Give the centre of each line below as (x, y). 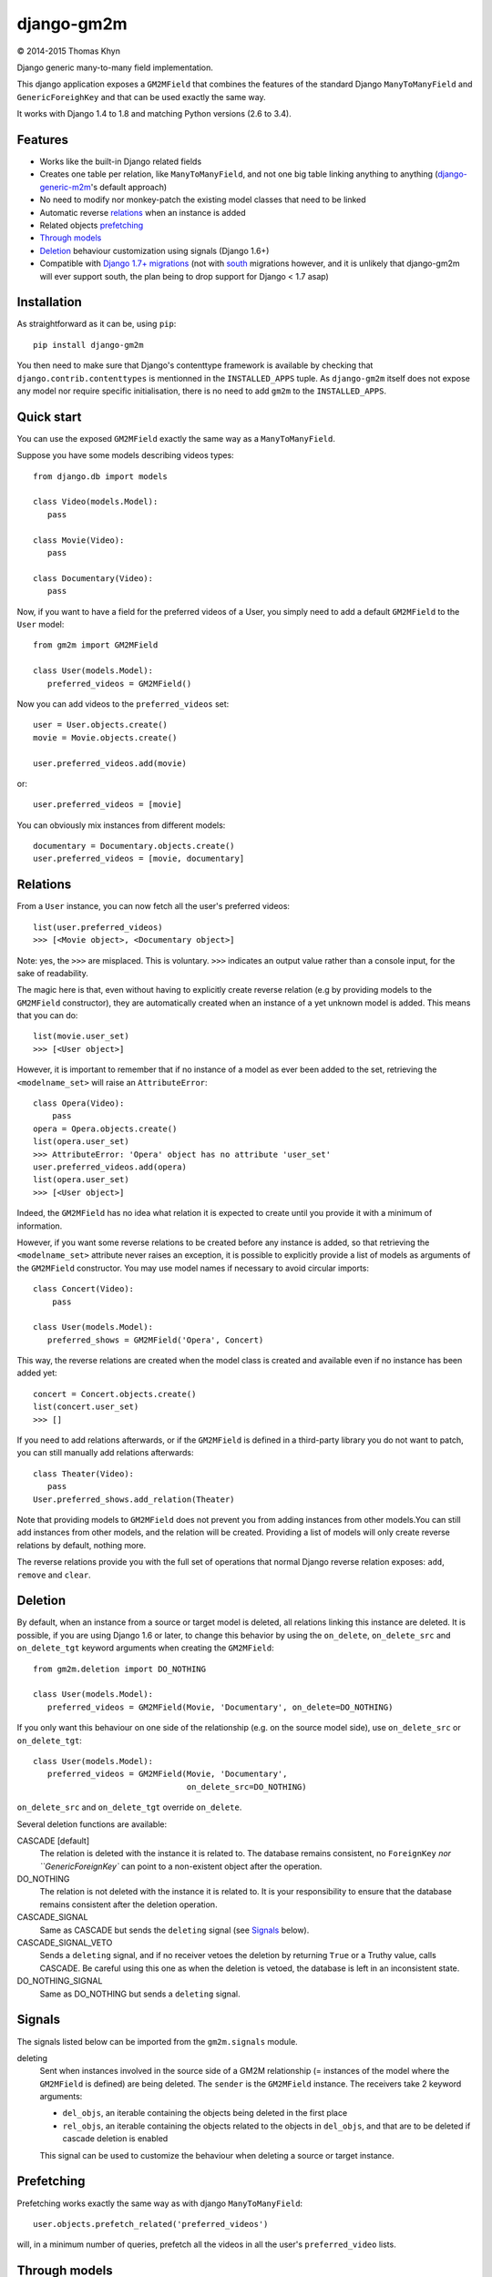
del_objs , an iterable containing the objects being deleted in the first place (205, 2113)
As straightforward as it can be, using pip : (97, 324)
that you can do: (47, 1016)
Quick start (49, 417)
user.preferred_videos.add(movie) (110, 763)
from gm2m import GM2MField (96, 645)
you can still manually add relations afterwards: (105, 1453)
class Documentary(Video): (93, 578)
